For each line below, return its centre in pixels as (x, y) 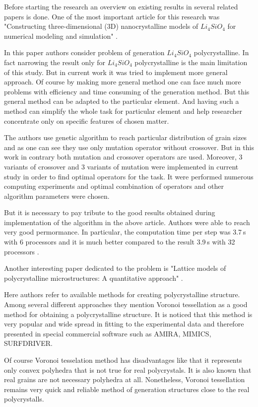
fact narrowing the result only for (55, 62)
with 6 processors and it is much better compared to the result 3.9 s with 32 (120, 242)
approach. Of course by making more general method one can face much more (123, 82)
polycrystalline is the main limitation (191, 62)
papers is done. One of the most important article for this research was (112, 16)
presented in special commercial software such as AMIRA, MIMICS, (108, 333)
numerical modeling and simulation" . (61, 36)
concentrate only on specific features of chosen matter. (87, 121)
